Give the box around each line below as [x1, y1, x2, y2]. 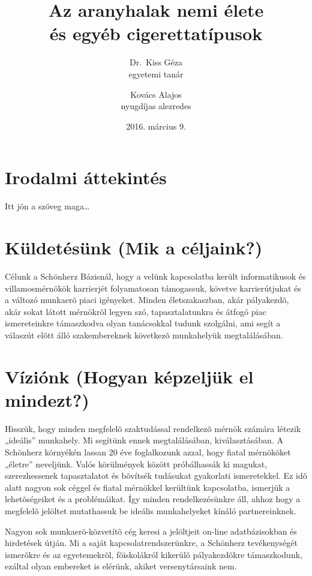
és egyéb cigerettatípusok [49, 21, 263, 46]
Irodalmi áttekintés [5, 165, 167, 190]
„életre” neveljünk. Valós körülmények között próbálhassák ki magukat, [5, 457, 268, 470]
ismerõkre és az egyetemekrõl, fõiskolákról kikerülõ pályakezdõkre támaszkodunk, [5, 548, 302, 560]
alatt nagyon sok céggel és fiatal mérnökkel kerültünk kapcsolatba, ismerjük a [5, 481, 290, 493]
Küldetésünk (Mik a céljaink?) [5, 235, 263, 259]
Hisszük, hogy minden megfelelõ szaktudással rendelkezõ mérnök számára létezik [5, 422, 301, 434]
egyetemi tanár [128, 67, 184, 80]
